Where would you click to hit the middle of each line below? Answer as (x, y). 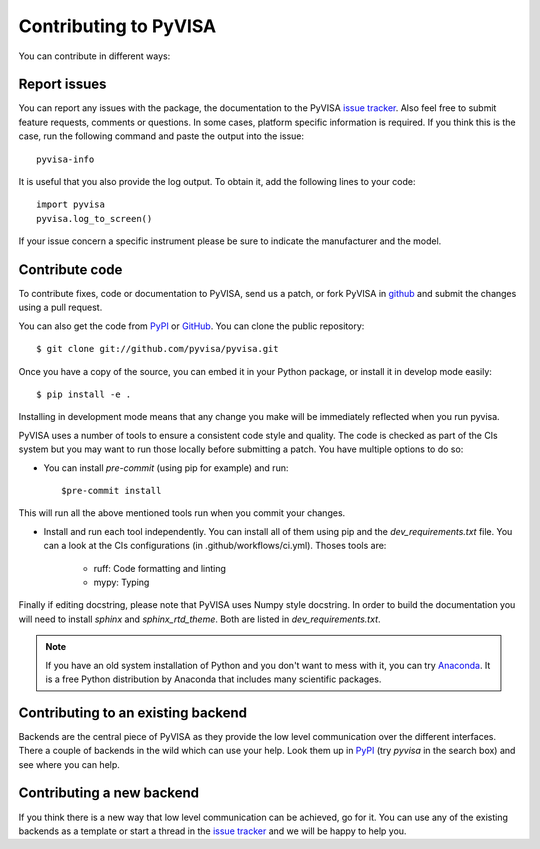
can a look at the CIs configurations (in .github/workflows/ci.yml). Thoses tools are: (215, 546)
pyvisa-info (65, 159)
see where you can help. (69, 764)
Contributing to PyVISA (117, 26)
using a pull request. (60, 307)
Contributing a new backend (109, 793)
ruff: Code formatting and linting (160, 568)
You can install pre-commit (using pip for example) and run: (166, 467)
